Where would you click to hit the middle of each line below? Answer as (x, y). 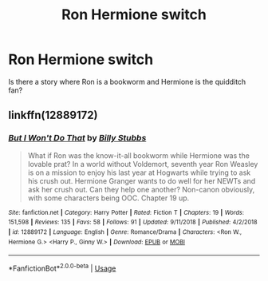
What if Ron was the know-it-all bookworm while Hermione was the (138, 155)
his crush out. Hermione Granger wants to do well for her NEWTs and (142, 180)
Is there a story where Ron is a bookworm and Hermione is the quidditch (127, 81)
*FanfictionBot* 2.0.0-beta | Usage (62, 267)
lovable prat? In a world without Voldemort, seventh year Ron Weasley (143, 164)
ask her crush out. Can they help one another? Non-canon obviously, (141, 189)
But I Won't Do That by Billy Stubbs (77, 138)
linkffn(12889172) (53, 115)
